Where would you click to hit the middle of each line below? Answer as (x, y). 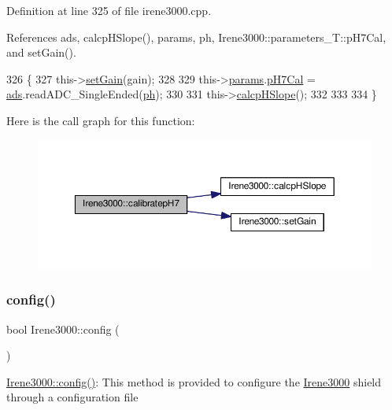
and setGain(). (41, 52)
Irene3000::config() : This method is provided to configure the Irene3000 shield (194, 381)
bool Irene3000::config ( (63, 329)
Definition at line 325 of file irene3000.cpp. (109, 10)
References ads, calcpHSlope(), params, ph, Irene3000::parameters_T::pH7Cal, (196, 37)
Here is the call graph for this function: (101, 120)
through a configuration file (72, 397)
